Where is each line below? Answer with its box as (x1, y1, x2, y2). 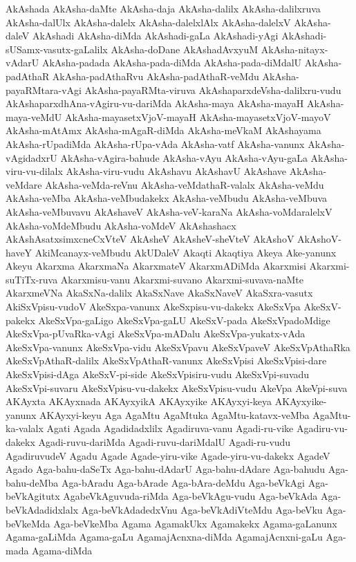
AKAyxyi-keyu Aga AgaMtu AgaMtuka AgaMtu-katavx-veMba (39, 407, 310, 422)
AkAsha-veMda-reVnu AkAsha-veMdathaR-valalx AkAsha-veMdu (45, 177, 324, 191)
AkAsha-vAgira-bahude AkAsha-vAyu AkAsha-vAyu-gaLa (60, 150, 308, 165)
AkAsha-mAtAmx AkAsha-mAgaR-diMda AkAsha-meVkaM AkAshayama (6, 123, 321, 138)
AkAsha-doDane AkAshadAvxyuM (111, 41, 259, 56)
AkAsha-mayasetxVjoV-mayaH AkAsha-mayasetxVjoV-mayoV (64, 109, 331, 124)
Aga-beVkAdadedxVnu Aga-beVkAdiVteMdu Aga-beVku (81, 502, 323, 516)
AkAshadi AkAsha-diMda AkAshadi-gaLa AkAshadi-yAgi (32, 28, 279, 43)
